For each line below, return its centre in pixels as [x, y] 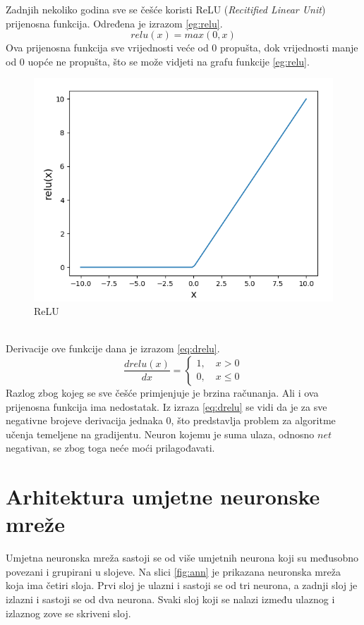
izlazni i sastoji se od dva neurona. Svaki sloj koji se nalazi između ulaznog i [170, 599]
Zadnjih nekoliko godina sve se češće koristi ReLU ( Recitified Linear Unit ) [166, 9]
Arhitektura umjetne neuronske [163, 496]
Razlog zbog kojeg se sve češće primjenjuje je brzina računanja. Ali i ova [162, 392]
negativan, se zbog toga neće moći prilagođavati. [110, 448]
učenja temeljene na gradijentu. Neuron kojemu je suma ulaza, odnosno [160, 434]
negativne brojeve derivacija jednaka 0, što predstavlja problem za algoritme [171, 420]
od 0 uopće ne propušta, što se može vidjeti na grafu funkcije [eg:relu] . [158, 61]
